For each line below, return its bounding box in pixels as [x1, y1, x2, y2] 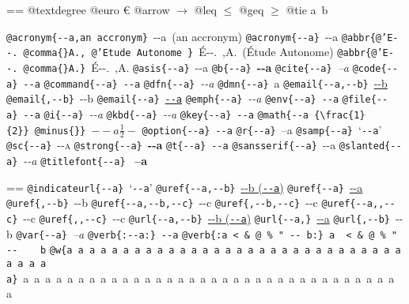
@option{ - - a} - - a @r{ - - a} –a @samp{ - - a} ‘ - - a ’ [142, 121, 382, 137]
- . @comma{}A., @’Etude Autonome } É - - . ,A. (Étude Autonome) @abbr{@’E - [6, 43, 394, 60]
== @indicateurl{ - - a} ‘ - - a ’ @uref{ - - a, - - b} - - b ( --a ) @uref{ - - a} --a [6, 178, 363, 195]
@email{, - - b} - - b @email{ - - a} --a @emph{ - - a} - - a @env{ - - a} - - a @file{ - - [6, 90, 388, 107]
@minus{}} [34, 125, 86, 137]
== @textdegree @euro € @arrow [6, 2, 170, 17]
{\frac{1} [314, 109, 365, 121]
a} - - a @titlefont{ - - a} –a [6, 152, 148, 169]
